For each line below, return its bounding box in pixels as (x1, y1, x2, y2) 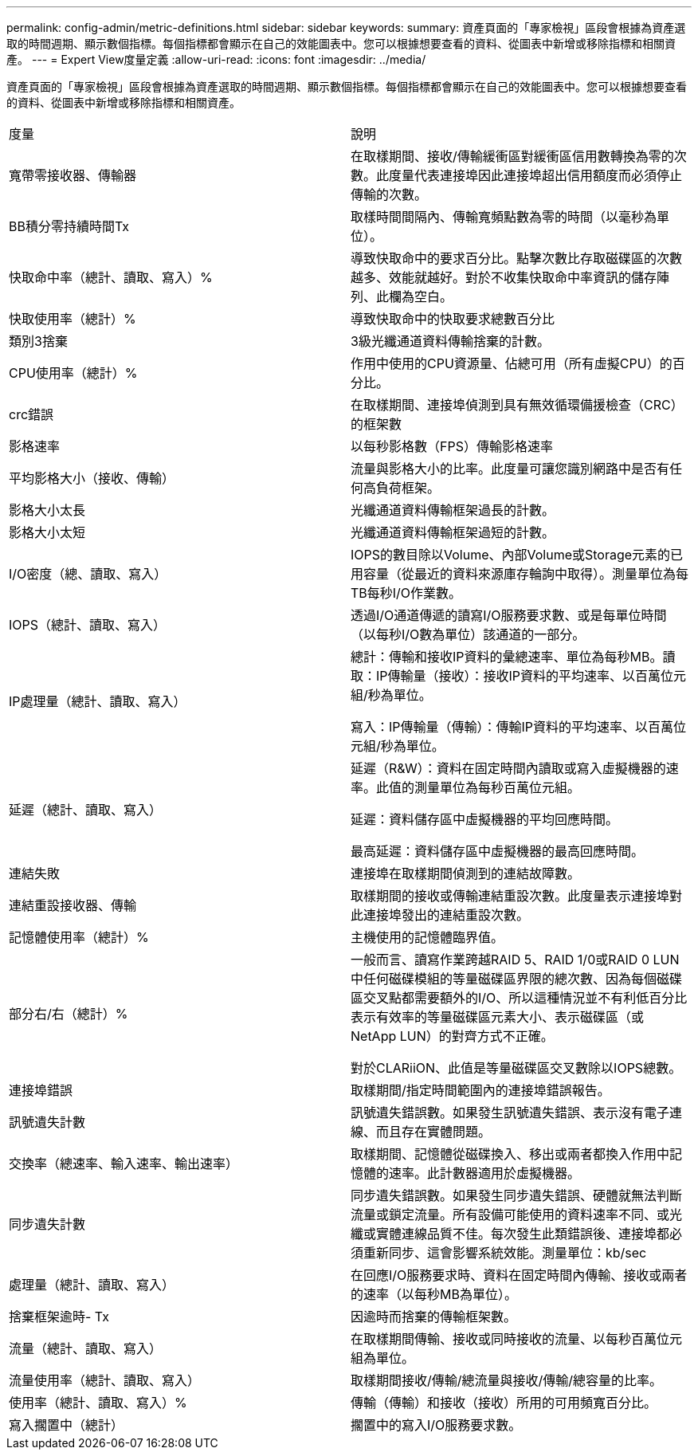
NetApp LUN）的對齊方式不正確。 (351, 1028, 554, 1044)
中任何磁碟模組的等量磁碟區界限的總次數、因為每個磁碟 (351, 971, 683, 987)
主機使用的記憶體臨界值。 (351, 929, 504, 945)
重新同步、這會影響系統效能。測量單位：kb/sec (363, 1245, 647, 1261)
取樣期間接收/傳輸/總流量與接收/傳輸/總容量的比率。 (351, 1372, 663, 1388)
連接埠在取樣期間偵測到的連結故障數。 (351, 865, 581, 881)
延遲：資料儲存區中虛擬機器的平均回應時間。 (351, 811, 619, 827)
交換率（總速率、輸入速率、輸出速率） (9, 1156, 239, 1171)
